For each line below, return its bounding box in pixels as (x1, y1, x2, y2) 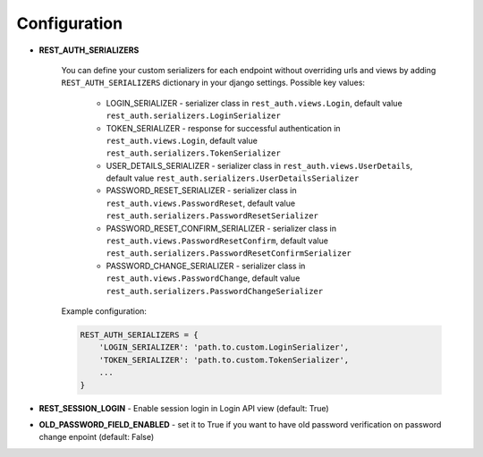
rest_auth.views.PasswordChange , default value (106, 273, 301, 284)
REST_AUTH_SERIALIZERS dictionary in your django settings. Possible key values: (61, 77, 366, 89)
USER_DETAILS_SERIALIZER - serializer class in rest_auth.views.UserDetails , (106, 160, 413, 171)
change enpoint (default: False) (38, 432, 155, 443)
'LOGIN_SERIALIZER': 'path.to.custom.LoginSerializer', (98, 343, 350, 352)
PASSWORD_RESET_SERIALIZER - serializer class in (106, 185, 297, 196)
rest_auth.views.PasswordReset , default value (106, 198, 295, 208)
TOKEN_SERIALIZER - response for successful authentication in (106, 123, 341, 133)
